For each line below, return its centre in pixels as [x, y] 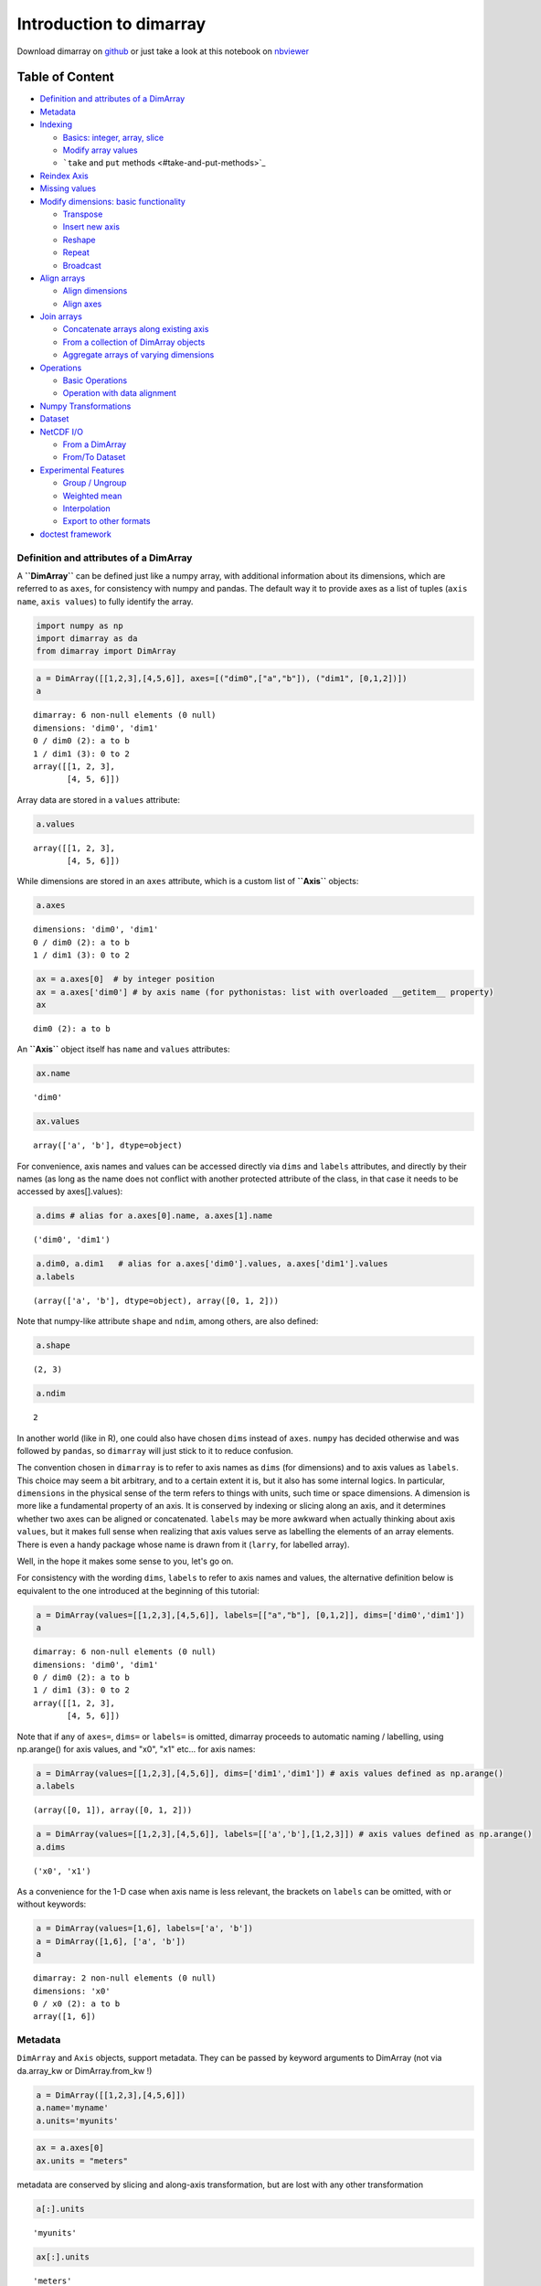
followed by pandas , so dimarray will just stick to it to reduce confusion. [155, 1450]
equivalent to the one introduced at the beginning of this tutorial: [138, 1590]
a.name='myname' [73, 2108]
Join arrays [61, 316]
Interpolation [86, 508]
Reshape [79, 240]
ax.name [53, 1074]
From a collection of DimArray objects [134, 342]
